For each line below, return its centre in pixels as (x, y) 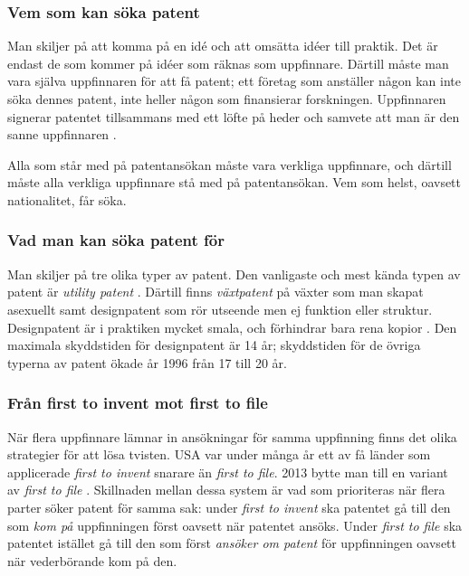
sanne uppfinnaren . (62, 134)
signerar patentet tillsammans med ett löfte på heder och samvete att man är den (234, 116)
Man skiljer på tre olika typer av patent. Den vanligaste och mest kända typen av (234, 274)
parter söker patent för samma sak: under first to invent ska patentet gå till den (229, 507)
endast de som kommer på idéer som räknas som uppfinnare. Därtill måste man (228, 63)
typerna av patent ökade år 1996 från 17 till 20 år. (147, 362)
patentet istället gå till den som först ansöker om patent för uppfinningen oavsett (232, 543)
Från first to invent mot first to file (138, 403)
